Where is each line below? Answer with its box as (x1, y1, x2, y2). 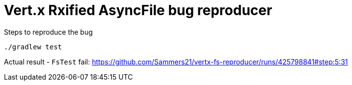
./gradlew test (4, 42, 62, 51)
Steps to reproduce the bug (4, 27, 93, 36)
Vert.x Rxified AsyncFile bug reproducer (4, 2, 272, 19)
